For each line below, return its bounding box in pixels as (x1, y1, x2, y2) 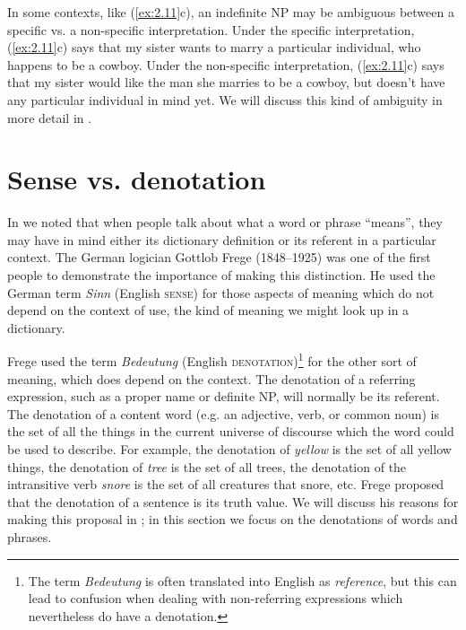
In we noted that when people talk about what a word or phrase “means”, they (7, 213, 443, 232)
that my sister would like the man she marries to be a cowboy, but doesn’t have (7, 73, 445, 92)
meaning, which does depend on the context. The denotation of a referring (7, 369, 416, 388)
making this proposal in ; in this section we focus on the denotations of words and (7, 510, 458, 529)
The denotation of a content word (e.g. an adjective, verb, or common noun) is (7, 404, 440, 423)
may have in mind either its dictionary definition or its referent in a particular (7, 230, 436, 249)
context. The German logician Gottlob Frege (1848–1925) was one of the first (7, 248, 431, 267)
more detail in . (7, 108, 92, 127)
